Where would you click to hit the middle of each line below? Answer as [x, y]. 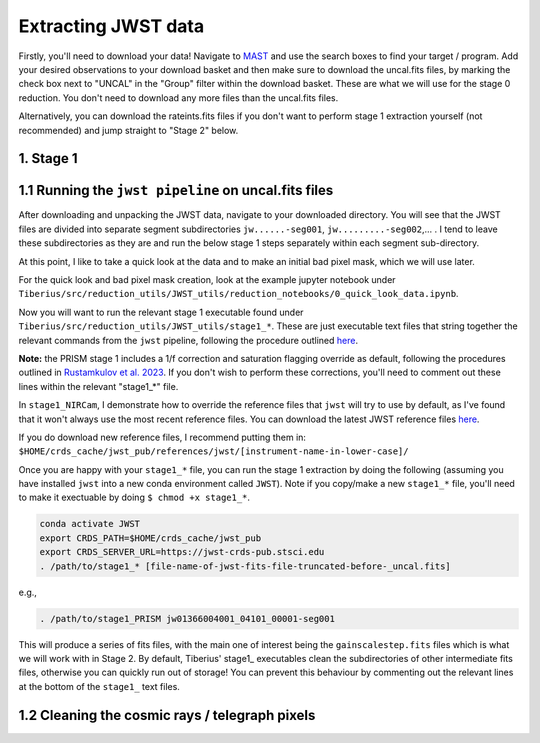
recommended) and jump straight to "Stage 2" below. [128, 130]
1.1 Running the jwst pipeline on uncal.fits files [176, 190]
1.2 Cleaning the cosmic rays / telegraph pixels [167, 715]
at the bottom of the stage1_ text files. [99, 686]
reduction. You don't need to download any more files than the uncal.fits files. [178, 97]
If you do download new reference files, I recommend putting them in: [162, 437]
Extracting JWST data [111, 26]
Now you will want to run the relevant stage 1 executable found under [161, 312]
